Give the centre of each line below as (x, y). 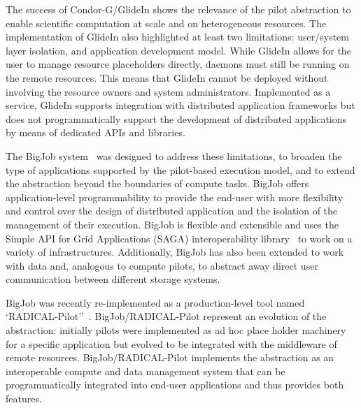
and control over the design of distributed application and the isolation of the (172, 211)
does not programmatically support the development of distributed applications (176, 118)
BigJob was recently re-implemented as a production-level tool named (155, 302)
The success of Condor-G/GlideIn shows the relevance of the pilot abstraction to (178, 9)
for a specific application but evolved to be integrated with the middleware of (171, 343)
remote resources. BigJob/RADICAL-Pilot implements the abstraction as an (170, 357)
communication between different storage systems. (113, 279)
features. (24, 399)
